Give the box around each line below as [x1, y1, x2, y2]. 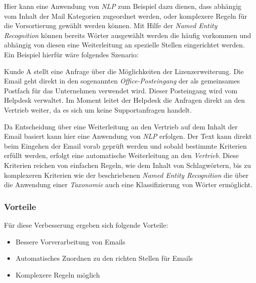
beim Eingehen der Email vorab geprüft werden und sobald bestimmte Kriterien [4, 140, 247, 151]
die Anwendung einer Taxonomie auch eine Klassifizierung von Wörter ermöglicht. [4, 179, 253, 190]
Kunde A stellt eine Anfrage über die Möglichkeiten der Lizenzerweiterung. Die [4, 66, 244, 76]
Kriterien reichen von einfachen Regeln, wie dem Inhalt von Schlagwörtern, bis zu [4, 160, 251, 170]
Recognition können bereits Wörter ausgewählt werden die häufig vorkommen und [4, 30, 252, 40]
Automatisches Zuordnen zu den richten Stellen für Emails [15, 253, 193, 263]
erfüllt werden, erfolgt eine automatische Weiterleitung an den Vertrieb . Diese [4, 150, 239, 161]
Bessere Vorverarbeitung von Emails [15, 236, 126, 246]
